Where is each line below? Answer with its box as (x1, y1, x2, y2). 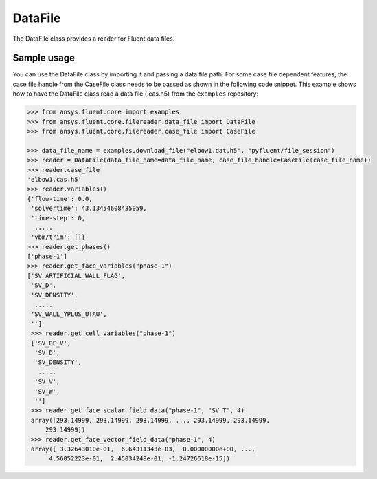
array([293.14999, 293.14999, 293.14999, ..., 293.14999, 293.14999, (31, 416, 271, 424)
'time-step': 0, (31, 214, 86, 222)
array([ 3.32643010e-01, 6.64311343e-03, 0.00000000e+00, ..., (31, 445, 255, 453)
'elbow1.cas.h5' (27, 175, 82, 183)
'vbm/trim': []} (31, 233, 86, 241)
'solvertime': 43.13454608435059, (31, 204, 147, 213)
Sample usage (12, 52, 76, 64)
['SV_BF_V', (31, 339, 71, 347)
